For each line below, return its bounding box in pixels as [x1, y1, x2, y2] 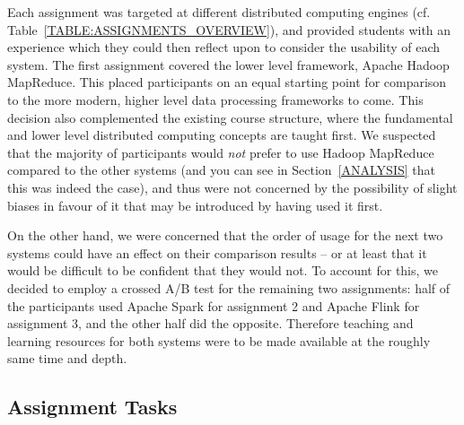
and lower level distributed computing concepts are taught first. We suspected [7, 126, 436, 144]
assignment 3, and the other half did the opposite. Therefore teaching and [7, 314, 414, 333]
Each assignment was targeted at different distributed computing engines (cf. [7, 3, 431, 21]
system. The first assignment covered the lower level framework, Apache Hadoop [7, 55, 450, 74]
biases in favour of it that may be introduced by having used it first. [7, 195, 383, 214]
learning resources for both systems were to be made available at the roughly [7, 331, 431, 350]
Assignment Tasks [7, 393, 178, 421]
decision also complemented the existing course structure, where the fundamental [7, 108, 453, 126]
